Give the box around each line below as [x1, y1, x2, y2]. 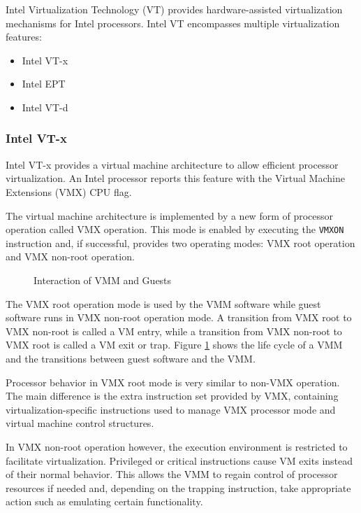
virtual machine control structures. [6, 416, 154, 430]
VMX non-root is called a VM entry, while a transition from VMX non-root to [6, 323, 342, 338]
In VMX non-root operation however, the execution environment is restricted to [6, 439, 348, 454]
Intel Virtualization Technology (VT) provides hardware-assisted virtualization [6, 2, 343, 16]
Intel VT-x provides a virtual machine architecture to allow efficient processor [6, 157, 339, 171]
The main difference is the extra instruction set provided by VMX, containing [6, 388, 339, 403]
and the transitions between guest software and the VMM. [6, 351, 256, 365]
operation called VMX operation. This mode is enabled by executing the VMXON [6, 222, 344, 237]
